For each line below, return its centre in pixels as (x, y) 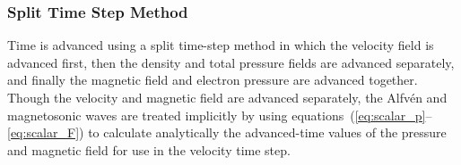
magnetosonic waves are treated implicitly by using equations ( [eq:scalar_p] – (220, 115)
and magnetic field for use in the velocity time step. (149, 149)
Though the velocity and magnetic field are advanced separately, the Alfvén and (227, 97)
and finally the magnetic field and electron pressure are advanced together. (213, 80)
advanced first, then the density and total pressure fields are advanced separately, (231, 62)
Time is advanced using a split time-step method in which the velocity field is (221, 45)
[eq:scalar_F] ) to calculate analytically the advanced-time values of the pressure (227, 132)
